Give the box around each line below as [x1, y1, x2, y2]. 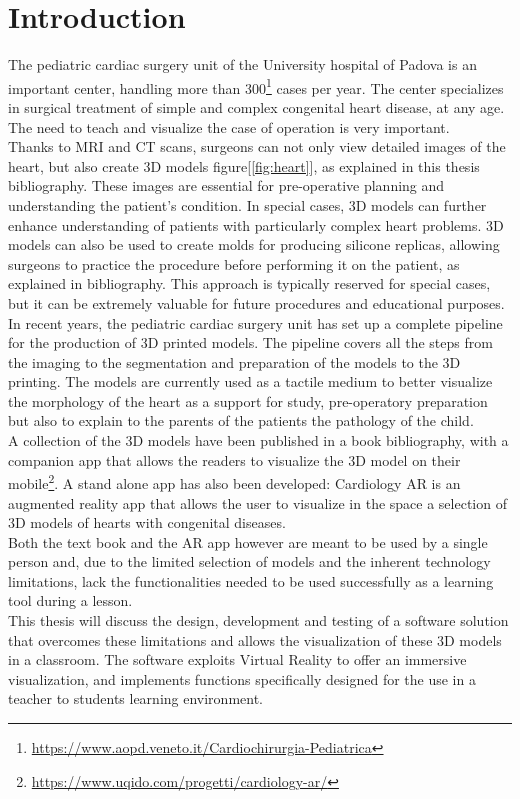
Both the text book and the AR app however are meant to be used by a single [8, 531, 488, 552]
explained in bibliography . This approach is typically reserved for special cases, [8, 273, 491, 294]
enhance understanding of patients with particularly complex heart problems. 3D [8, 214, 504, 235]
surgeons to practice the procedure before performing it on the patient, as [8, 253, 460, 274]
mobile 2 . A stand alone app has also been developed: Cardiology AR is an [8, 470, 461, 493]
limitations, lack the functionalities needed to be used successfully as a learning [8, 570, 494, 591]
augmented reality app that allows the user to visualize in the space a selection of [8, 492, 507, 513]
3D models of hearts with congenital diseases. [8, 512, 286, 533]
